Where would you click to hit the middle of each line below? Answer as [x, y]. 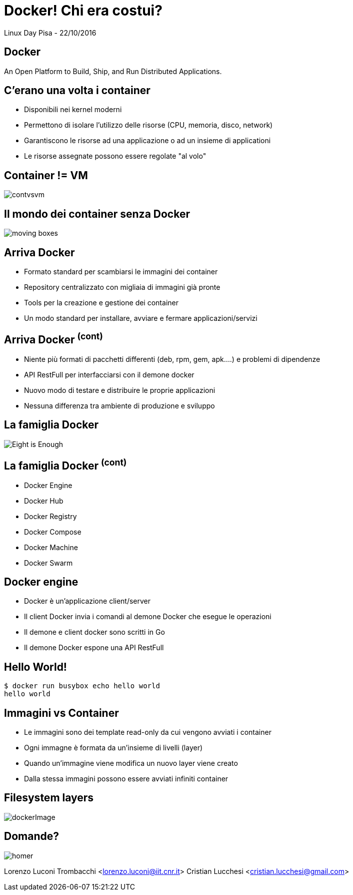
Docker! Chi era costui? [83, 11]
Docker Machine [51, 547]
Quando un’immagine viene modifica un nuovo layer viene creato [131, 763]
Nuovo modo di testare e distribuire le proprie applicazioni [120, 390]
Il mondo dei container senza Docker [97, 214]
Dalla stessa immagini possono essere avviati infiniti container [126, 779]
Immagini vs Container [61, 713]
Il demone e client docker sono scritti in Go [94, 632]
